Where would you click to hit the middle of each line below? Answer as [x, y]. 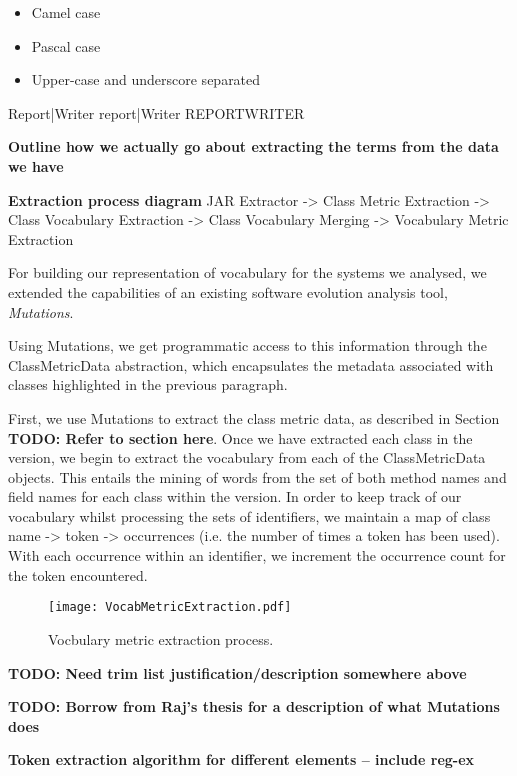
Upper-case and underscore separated [146, 79]
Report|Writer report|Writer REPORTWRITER [156, 112]
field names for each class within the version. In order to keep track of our [235, 496]
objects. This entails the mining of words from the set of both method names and [257, 476]
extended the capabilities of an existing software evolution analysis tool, [228, 291]
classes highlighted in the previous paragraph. [148, 384]
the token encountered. [78, 574]
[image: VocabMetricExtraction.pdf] [170, 607]
